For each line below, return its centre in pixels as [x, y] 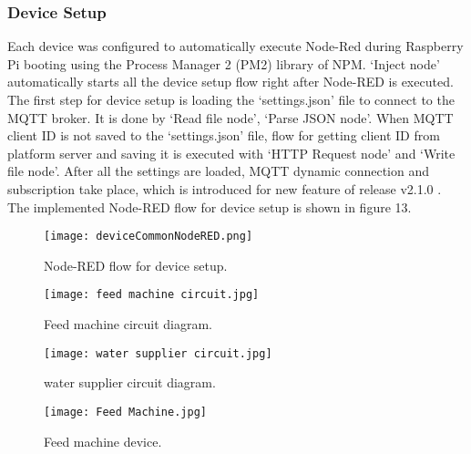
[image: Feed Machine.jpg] [125, 412]
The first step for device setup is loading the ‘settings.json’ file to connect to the [231, 99]
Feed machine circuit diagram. [128, 324]
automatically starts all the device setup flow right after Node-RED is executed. [230, 82]
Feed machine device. [103, 441]
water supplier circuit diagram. [130, 382]
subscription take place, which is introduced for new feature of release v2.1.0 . [225, 188]
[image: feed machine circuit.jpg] [152, 295]
